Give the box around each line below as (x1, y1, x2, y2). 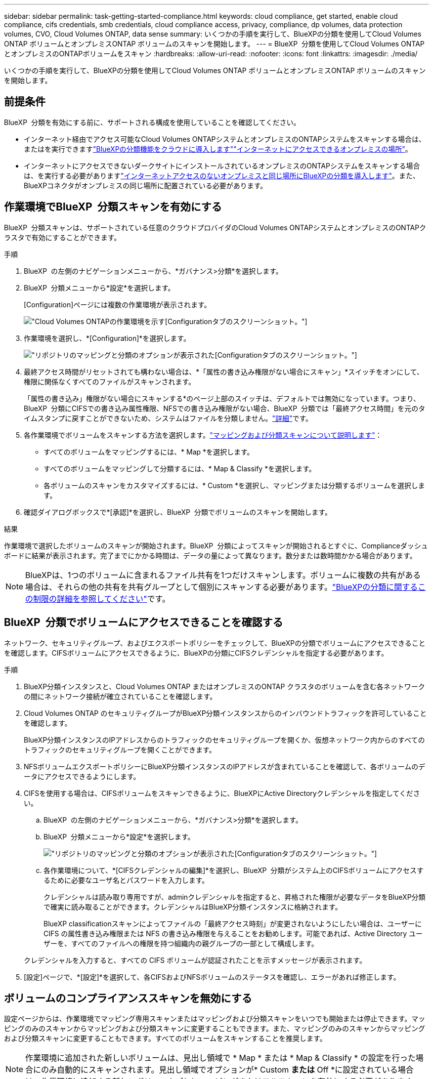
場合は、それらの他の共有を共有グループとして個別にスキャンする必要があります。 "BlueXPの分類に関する (25, 581, 418, 592)
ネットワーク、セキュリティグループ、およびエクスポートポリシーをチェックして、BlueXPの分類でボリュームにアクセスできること (4, 638, 426, 647)
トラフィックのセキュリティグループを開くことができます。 (24, 745, 216, 754)
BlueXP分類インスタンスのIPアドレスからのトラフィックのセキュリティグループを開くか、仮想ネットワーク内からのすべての (24, 735, 425, 744)
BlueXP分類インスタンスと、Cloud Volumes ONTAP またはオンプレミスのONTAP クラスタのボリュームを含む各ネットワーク (24, 682, 425, 691)
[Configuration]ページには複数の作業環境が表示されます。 (24, 300, 211, 309)
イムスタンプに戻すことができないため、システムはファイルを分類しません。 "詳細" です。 (24, 414, 313, 422)
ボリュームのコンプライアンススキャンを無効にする (4, 992, 252, 1004)
